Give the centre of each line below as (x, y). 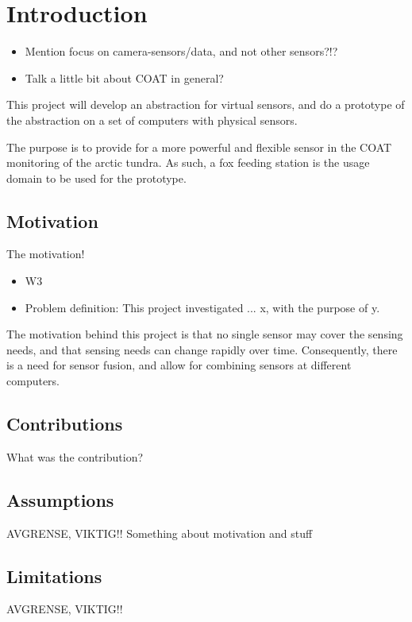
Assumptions (60, 499)
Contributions (65, 424)
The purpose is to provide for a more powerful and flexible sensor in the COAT (199, 147)
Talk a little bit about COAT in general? (124, 77)
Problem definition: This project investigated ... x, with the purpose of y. (202, 307)
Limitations (54, 576)
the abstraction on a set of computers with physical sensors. (152, 120)
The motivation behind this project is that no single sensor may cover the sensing (205, 334)
